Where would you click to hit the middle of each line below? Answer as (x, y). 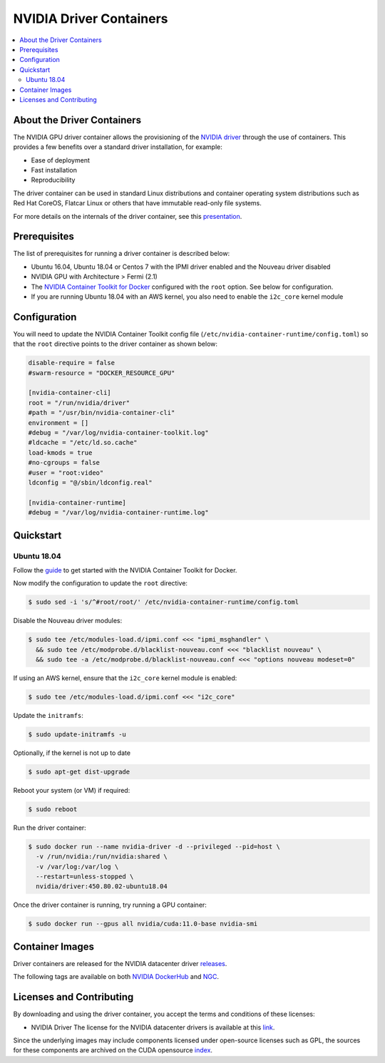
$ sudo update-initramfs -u (77, 734)
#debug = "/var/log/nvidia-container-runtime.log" (119, 513)
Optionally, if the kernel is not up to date (72, 753)
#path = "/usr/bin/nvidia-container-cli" (102, 413)
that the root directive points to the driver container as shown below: (115, 344)
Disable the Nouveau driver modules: (68, 621)
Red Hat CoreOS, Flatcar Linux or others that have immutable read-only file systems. (137, 203)
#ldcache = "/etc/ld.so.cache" (83, 443)
